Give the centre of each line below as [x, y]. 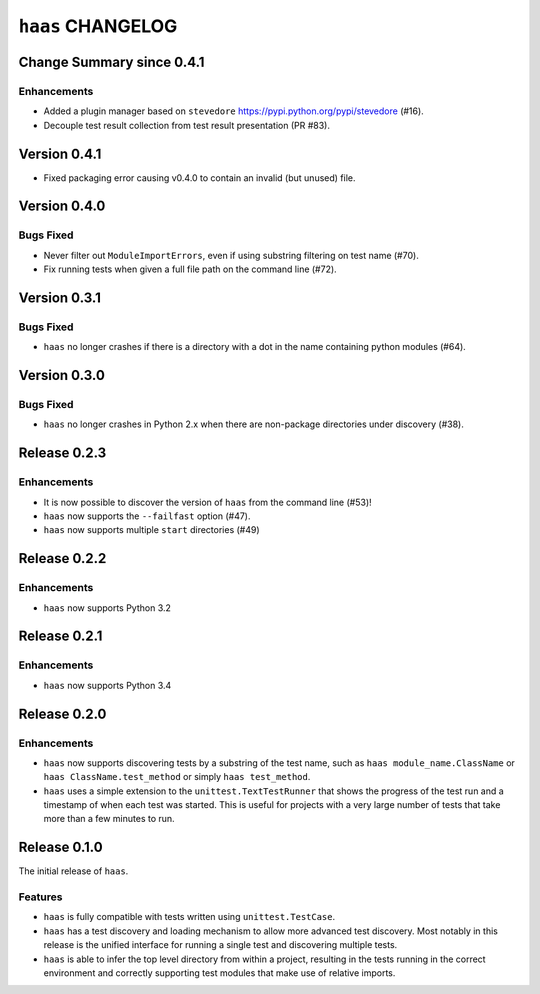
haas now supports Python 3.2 [107, 607]
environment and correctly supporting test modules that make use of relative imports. [219, 973]
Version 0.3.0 [61, 375]
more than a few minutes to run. [109, 819]
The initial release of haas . [73, 871]
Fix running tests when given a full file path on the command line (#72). [190, 269]
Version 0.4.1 [60, 153]
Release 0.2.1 [60, 636]
